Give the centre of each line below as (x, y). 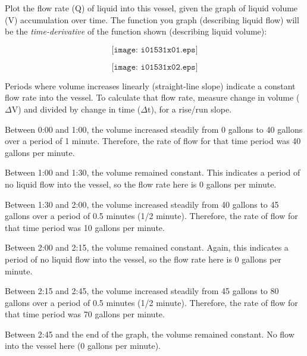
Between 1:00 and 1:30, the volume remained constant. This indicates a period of (153, 172)
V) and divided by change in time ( (76, 109)
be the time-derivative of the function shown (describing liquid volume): (136, 31)
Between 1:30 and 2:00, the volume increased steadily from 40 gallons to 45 (142, 204)
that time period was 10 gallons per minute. (85, 227)
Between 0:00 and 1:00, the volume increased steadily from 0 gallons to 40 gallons (154, 129)
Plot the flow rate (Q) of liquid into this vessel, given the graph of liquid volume (151, 8)
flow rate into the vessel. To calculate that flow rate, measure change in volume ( (152, 97)
